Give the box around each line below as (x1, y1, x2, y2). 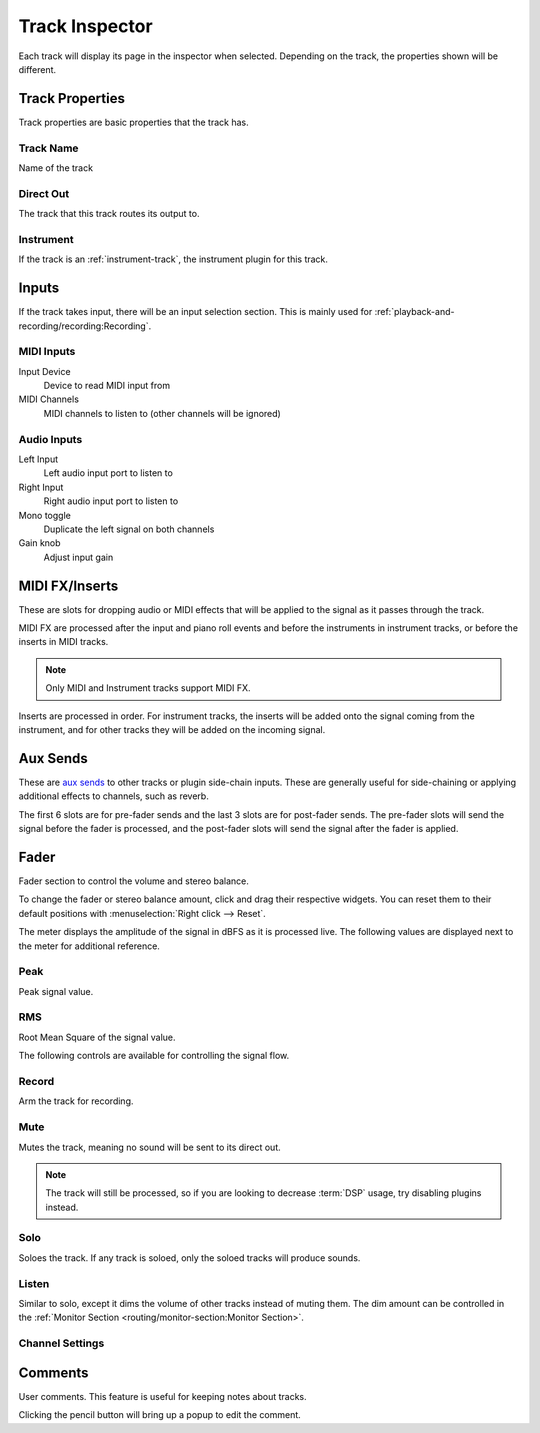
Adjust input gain (43, 551, 114, 563)
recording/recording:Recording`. (18, 320, 152, 332)
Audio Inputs (18, 432, 83, 446)
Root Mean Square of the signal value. (18, 1031, 176, 1043)
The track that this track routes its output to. (18, 208, 200, 220)
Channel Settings (18, 1336, 105, 1350)
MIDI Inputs (18, 345, 76, 359)
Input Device (18, 365, 71, 377)
